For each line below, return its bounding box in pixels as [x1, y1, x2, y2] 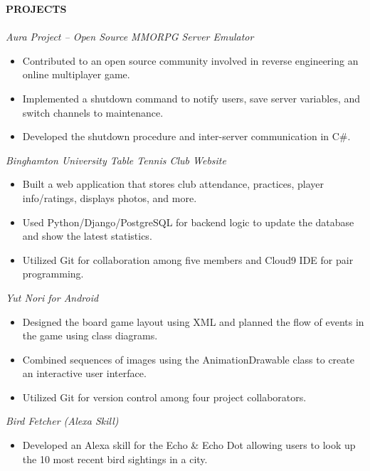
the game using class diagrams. [22, 328, 158, 343]
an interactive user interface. [22, 366, 147, 381]
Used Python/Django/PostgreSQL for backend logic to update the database [22, 214, 354, 229]
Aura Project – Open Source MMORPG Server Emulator [6, 29, 254, 44]
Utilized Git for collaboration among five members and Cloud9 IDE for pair [22, 252, 354, 267]
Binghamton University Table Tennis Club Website [6, 152, 226, 167]
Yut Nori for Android [6, 290, 99, 305]
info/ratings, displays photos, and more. [22, 190, 197, 205]
